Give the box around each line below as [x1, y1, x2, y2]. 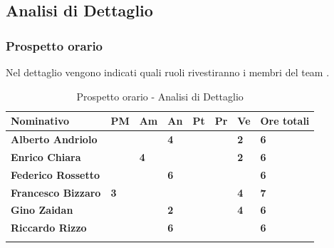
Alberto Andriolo [11, 132, 98, 147]
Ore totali [260, 113, 310, 128]
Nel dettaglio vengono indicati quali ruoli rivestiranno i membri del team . [6, 65, 330, 79]
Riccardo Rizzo [11, 220, 87, 235]
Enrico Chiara [11, 149, 81, 164]
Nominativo [11, 113, 70, 128]
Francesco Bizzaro [11, 185, 101, 200]
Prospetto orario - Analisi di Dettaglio [76, 88, 244, 103]
